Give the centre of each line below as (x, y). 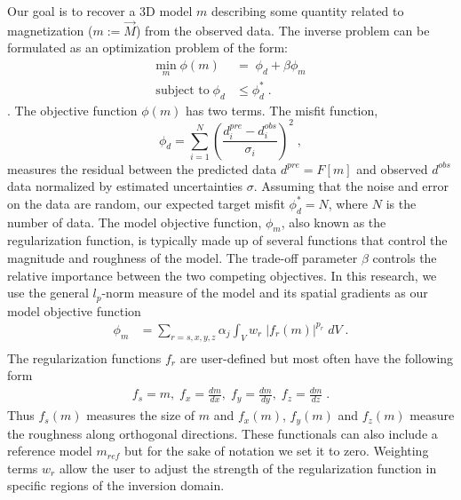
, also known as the (334, 222)
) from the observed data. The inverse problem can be (282, 30)
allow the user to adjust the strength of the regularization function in (248, 468)
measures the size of (141, 415)
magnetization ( (50, 30)
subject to (183, 90)
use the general (48, 293)
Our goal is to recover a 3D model (100, 11)
